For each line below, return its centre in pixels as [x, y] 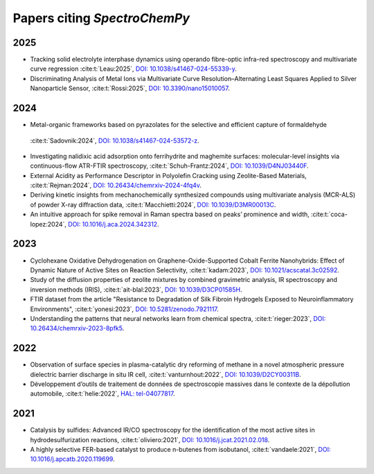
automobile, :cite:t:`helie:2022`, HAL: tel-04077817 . [103, 394]
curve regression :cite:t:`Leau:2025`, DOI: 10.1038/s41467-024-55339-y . [133, 69]
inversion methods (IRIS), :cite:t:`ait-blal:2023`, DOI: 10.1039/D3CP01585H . [136, 289]
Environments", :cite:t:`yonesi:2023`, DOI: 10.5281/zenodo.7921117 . [125, 309]
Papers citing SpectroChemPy [101, 18]
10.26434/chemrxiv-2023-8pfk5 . [77, 328]
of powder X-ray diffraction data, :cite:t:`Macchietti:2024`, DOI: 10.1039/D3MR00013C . [153, 204]
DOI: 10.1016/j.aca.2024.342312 [113, 224]
